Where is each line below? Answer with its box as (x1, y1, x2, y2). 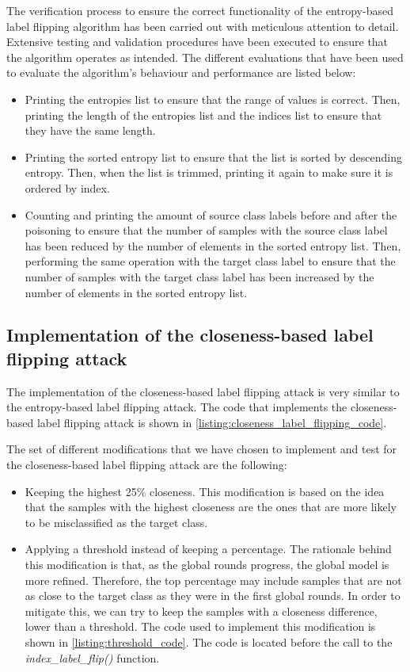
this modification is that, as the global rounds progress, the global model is (25, 556, 389, 573)
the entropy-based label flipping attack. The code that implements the (6, 399, 347, 415)
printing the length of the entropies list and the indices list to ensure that (25, 106, 382, 123)
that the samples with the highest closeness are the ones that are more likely (25, 498, 397, 515)
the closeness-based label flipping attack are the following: (6, 456, 287, 473)
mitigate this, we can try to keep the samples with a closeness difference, (25, 602, 378, 619)
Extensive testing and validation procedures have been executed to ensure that (6, 33, 389, 50)
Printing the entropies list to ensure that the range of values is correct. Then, (25, 90, 401, 107)
